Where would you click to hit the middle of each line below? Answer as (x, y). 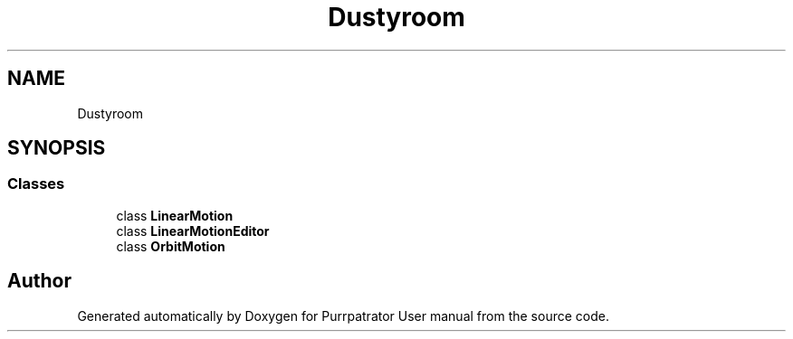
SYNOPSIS (57, 148)
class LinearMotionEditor (193, 231)
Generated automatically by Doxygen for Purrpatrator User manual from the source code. (343, 315)
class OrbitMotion (171, 246)
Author (39, 281)
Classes (36, 184)
